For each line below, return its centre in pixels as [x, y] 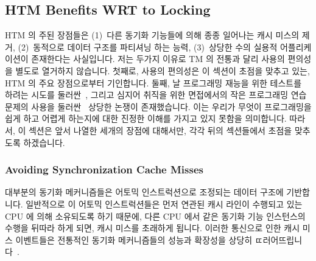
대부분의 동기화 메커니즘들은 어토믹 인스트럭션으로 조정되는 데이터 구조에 [144, 192]
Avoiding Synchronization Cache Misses [104, 169]
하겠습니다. [44, 142]
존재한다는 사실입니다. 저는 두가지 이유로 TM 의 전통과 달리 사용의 [158, 59]
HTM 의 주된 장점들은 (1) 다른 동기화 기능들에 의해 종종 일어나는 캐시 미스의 [152, 35]
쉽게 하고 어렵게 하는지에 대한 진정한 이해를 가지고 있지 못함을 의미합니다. [146, 118]
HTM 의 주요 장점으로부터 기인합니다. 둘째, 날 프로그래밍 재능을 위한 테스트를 [153, 82]
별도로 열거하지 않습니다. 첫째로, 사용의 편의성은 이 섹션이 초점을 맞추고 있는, [163, 70]
